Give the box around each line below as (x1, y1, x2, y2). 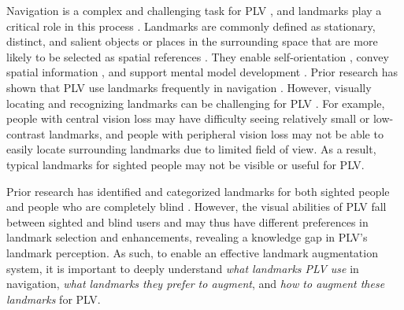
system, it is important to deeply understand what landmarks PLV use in (6, 260, 359, 276)
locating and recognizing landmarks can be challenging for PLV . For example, (6, 94, 385, 111)
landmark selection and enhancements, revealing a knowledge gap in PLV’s (6, 229, 368, 245)
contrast (6, 125, 46, 142)
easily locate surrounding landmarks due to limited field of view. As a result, (6, 141, 376, 157)
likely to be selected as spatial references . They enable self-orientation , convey (6, 48, 389, 65)
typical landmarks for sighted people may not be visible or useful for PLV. (6, 156, 365, 172)
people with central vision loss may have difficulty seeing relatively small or (6, 110, 370, 127)
